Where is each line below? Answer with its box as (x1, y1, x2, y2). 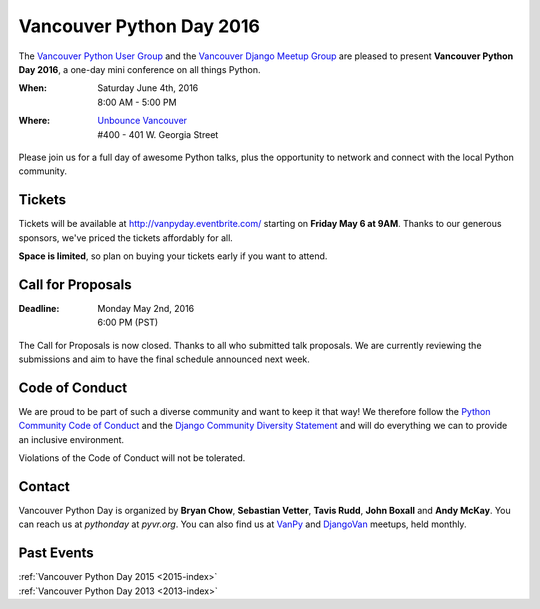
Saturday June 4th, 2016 (97, 82, 199, 94)
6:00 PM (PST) (97, 316, 159, 329)
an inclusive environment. (18, 433, 125, 445)
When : (18, 82, 47, 94)
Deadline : (18, 302, 60, 314)
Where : (18, 115, 50, 127)
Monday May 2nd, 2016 (97, 302, 195, 314)
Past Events (18, 545, 94, 562)
